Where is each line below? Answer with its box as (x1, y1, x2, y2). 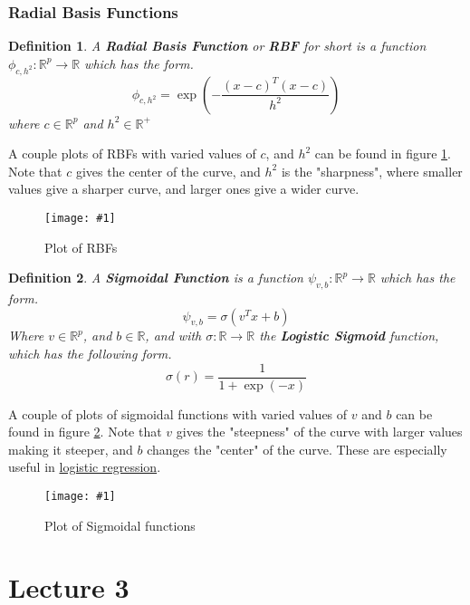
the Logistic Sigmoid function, (259, 326, 439, 345)
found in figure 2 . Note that (8, 422, 162, 441)
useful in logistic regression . (8, 457, 161, 476)
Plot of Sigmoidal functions (44, 515, 196, 534)
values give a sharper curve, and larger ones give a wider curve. (8, 179, 360, 198)
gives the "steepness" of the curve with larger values (176, 422, 463, 441)
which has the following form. (8, 344, 172, 363)
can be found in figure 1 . (314, 144, 451, 163)
